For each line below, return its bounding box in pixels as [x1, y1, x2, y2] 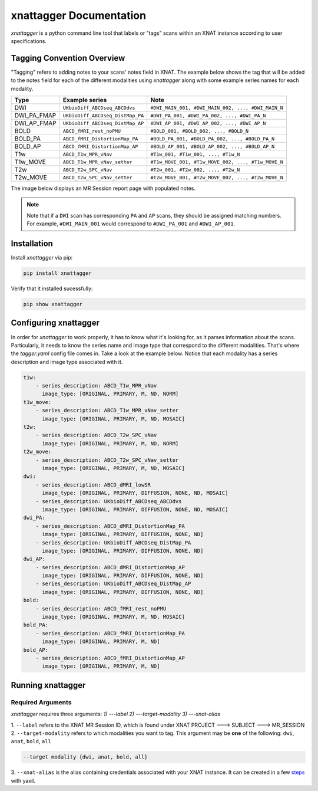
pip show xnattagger [23, 301, 82, 308]
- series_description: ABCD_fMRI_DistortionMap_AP [35, 655, 185, 661]
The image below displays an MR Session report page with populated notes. [11, 185, 196, 192]
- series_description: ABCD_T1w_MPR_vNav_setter [35, 407, 179, 414]
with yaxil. [11, 777, 35, 784]
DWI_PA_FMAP [14, 111, 57, 120]
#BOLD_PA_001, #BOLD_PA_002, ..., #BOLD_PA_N [150, 136, 275, 142]
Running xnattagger [11, 680, 86, 690]
